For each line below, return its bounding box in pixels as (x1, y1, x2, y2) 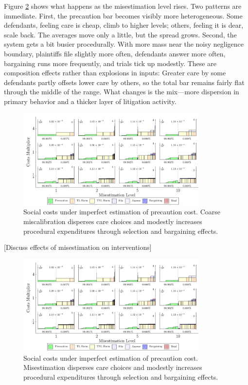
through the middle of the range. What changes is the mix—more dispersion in (4, 87, 239, 97)
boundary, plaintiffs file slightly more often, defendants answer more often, (4, 48, 226, 58)
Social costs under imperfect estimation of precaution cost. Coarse (23, 207, 220, 217)
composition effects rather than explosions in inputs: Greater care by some (4, 68, 226, 78)
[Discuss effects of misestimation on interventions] (4, 242, 152, 252)
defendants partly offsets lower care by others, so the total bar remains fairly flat (4, 77, 245, 87)
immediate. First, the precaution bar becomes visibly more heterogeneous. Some (4, 10, 243, 20)
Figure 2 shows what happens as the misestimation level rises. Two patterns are (4, 1, 242, 11)
